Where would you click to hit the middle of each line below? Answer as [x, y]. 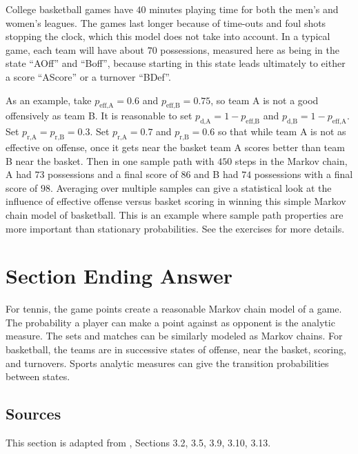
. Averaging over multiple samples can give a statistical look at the [191, 187]
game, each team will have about [75, 49]
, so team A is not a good [265, 100]
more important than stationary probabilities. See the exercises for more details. [175, 228]
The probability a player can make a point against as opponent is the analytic [170, 322]
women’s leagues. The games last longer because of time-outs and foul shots [166, 22]
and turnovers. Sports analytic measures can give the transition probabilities [167, 363]
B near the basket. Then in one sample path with [110, 160]
